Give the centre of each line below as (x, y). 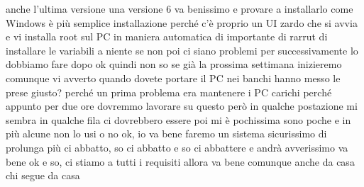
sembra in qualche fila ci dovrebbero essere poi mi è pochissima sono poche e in (178, 119)
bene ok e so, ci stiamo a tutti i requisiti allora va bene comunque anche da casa (180, 161)
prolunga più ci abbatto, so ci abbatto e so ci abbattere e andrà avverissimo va (177, 147)
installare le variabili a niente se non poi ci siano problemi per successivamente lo (182, 50)
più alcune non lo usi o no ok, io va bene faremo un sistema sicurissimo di (166, 134)
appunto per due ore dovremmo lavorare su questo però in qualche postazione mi (182, 106)
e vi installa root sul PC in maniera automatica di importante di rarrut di (167, 36)
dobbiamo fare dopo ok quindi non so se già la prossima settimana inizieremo (174, 64)
